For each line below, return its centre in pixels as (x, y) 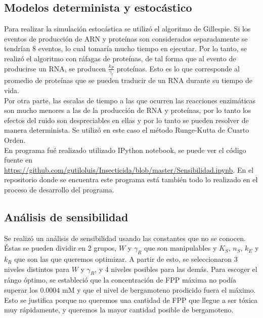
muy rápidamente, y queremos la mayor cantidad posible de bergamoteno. (119, 310)
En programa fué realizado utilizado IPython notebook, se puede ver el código (125, 150)
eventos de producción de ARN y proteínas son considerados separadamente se (126, 38)
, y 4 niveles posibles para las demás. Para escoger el (176, 269)
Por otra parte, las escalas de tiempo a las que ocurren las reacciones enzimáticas (130, 100)
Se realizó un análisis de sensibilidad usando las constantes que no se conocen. (125, 238)
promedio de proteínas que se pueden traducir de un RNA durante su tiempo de (128, 80)
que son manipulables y (181, 248)
